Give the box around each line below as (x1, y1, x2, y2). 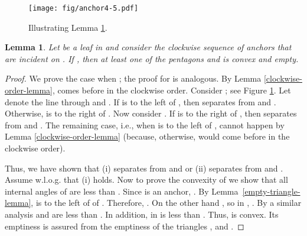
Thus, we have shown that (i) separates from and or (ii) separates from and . (5, 161, 283, 174)
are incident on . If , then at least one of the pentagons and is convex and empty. (5, 52, 299, 64)
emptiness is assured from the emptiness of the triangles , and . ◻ (5, 219, 244, 232)
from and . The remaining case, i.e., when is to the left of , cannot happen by (5, 118, 285, 131)
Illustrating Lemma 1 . (28, 21, 107, 33)
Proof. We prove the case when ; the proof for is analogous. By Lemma (5, 72, 262, 85)
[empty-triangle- (242, 185, 301, 197)
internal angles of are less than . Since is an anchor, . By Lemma (5, 185, 239, 197)
